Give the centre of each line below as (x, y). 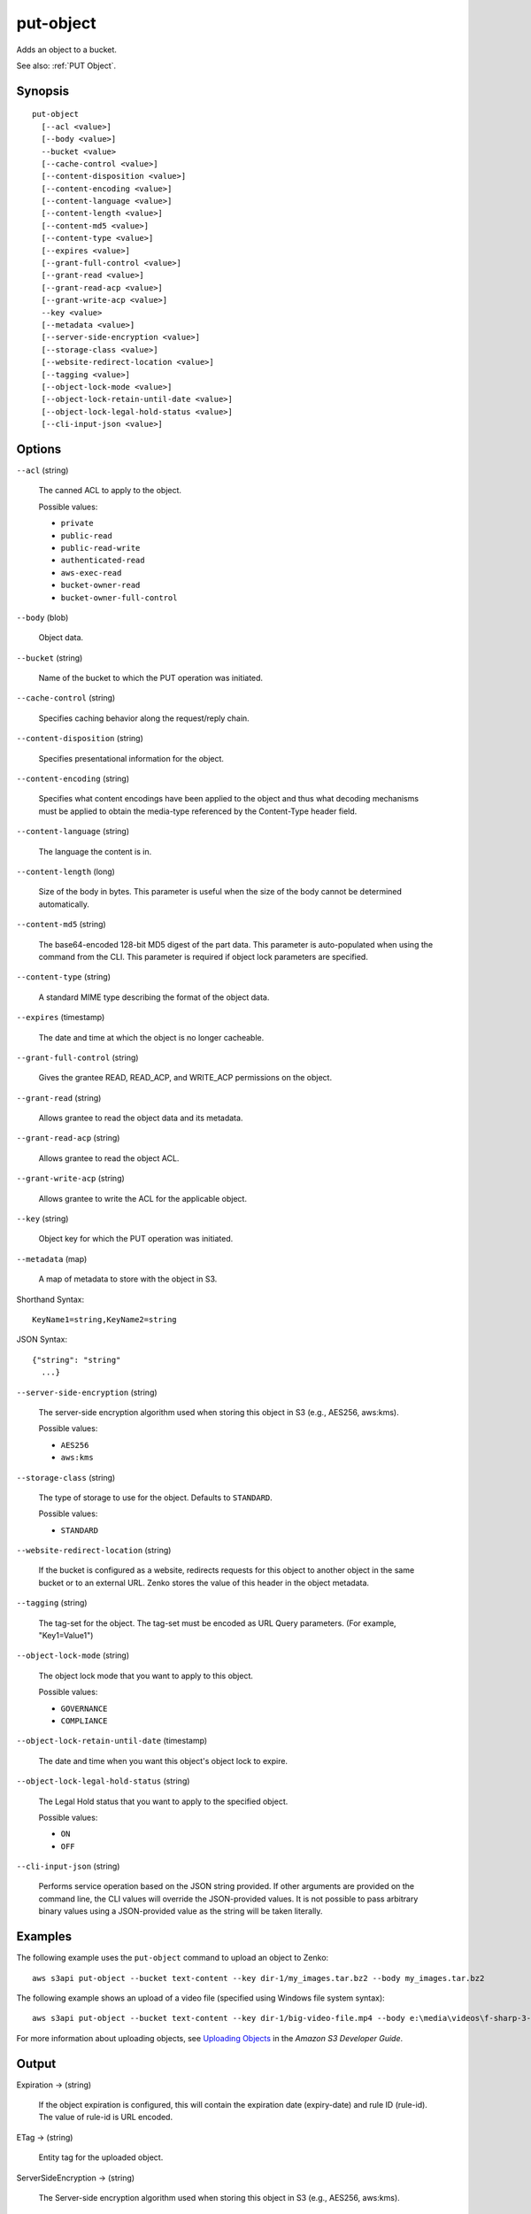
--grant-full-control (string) (77, 1057)
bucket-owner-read (100, 585)
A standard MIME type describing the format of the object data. (154, 997)
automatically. (64, 904)
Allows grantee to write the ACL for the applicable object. (143, 1198)
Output (36, 2063)
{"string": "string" (77, 1360)
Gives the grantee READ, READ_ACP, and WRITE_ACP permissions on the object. (185, 1078)
